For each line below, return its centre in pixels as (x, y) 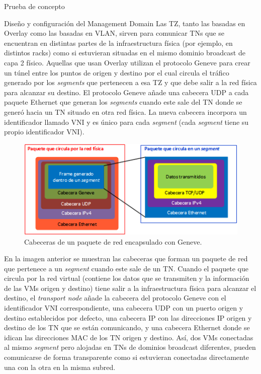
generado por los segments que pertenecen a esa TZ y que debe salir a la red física (130, 82)
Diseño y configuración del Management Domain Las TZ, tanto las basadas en (125, 23)
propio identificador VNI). (44, 132)
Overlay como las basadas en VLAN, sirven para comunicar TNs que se (114, 33)
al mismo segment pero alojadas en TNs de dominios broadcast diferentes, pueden (130, 347)
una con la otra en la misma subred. (60, 367)
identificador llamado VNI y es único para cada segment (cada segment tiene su (126, 122)
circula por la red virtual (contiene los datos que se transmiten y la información (127, 278)
